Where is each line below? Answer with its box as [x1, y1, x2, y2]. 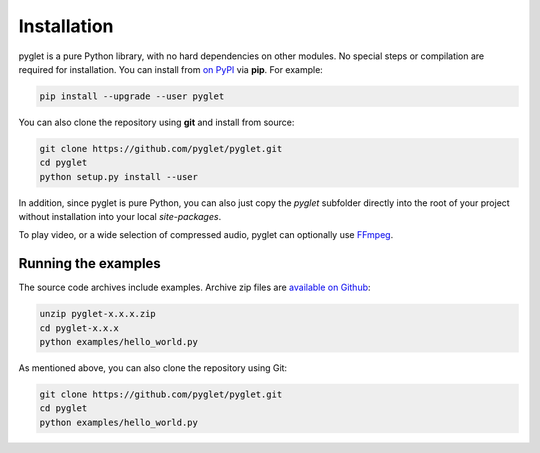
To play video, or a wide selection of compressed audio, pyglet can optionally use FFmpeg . [18, 229, 394, 241]
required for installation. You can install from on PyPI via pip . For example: [18, 63, 324, 75]
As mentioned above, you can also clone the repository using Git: [18, 362, 288, 374]
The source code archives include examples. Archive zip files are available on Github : [18, 281, 371, 294]
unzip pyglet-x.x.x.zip [39, 308, 157, 320]
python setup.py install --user [39, 171, 199, 182]
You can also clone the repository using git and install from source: [18, 116, 295, 128]
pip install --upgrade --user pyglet [39, 90, 225, 102]
